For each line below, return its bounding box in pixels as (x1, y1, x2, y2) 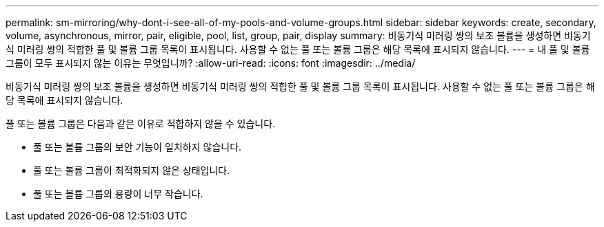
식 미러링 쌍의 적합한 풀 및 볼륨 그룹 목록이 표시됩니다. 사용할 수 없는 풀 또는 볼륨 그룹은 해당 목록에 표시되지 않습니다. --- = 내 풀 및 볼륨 (6, 43, 590, 55)
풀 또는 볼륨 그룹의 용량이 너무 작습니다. (33, 188, 203, 199)
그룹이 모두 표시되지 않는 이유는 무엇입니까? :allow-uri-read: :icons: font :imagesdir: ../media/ (6, 57, 416, 69)
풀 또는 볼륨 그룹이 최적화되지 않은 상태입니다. (33, 164, 230, 176)
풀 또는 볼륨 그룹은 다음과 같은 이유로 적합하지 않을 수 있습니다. (6, 118, 276, 129)
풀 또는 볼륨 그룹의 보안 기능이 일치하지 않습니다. (33, 141, 242, 153)
